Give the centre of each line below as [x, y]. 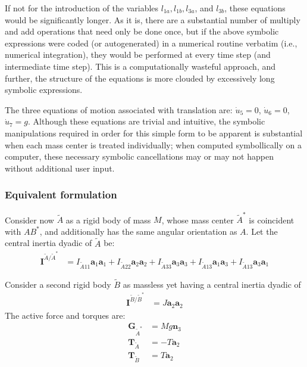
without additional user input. [60, 168]
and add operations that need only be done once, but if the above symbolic [142, 31]
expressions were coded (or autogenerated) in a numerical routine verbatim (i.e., [151, 43]
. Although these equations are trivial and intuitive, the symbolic [147, 121]
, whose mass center [198, 220]
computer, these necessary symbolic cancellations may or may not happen [139, 156]
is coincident [272, 220]
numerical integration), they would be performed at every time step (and [138, 55]
